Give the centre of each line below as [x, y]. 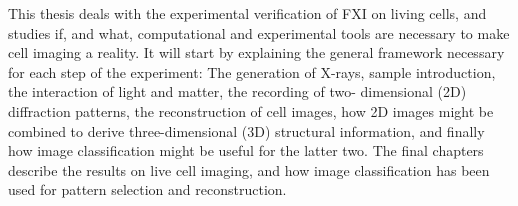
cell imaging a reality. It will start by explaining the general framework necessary [256, 52]
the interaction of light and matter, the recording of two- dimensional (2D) [237, 91]
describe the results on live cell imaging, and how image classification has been [249, 169]
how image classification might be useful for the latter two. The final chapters [246, 150]
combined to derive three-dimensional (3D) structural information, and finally [246, 130]
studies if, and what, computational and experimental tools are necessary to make [259, 32]
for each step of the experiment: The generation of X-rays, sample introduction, [252, 71]
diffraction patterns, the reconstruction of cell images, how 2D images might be [251, 110]
